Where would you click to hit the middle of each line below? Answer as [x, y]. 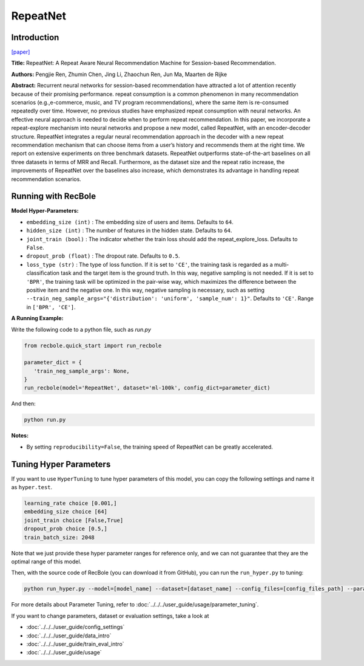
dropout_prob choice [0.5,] [66, 529]
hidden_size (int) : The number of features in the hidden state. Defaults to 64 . [129, 230]
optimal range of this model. [46, 561]
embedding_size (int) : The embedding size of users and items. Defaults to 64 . [130, 222]
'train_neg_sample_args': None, [82, 371]
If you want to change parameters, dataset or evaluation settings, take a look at [110, 616]
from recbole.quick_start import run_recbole [93, 345]
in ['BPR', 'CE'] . [51, 307]
